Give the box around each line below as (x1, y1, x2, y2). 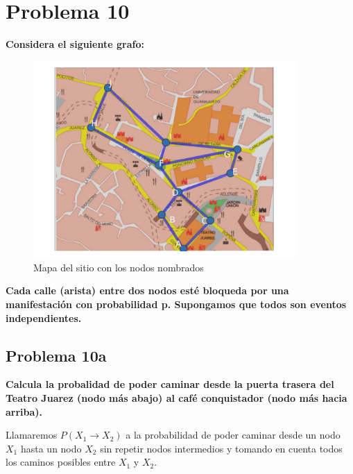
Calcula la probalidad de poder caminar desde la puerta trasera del (6, 377, 334, 391)
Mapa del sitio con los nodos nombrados (33, 260, 204, 274)
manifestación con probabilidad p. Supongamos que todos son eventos (6, 296, 347, 311)
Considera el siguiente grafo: (6, 37, 144, 51)
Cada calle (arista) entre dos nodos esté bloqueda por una (6, 283, 289, 298)
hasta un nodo (20, 441, 82, 455)
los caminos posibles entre (6, 455, 116, 469)
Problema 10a (6, 344, 107, 366)
